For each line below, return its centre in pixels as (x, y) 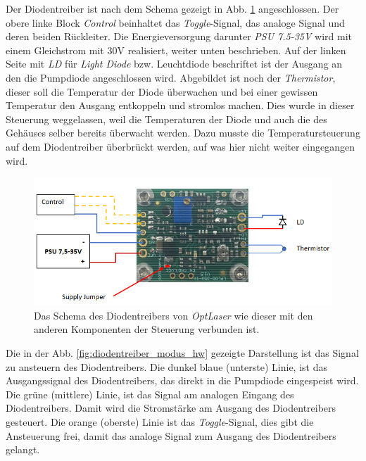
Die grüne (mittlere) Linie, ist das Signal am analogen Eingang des (150, 394)
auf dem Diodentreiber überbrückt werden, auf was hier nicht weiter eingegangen (181, 146)
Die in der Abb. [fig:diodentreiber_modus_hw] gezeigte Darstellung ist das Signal (182, 352)
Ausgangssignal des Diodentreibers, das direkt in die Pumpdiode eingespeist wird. (182, 380)
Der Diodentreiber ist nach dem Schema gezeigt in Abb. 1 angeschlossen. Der (172, 8)
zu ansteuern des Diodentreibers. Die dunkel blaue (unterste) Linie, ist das (166, 366)
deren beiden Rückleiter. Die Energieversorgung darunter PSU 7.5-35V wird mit (179, 36)
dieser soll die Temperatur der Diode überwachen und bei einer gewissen (162, 91)
